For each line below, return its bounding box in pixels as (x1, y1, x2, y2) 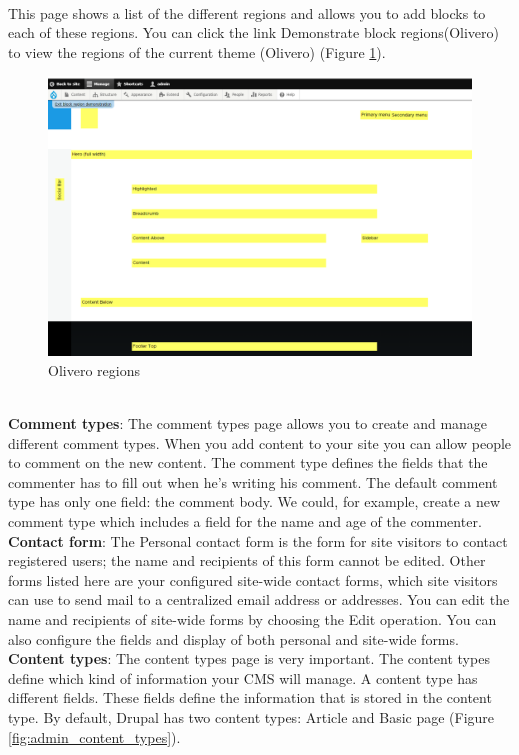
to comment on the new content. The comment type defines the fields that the (8, 452, 488, 473)
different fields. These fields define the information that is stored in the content (8, 687, 492, 708)
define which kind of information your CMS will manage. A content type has (8, 667, 478, 688)
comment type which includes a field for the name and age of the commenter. (8, 511, 482, 532)
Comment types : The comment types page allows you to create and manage (8, 413, 488, 434)
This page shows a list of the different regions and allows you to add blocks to (8, 2, 486, 23)
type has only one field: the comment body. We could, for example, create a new (8, 491, 501, 512)
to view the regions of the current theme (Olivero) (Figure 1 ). (8, 41, 386, 62)
